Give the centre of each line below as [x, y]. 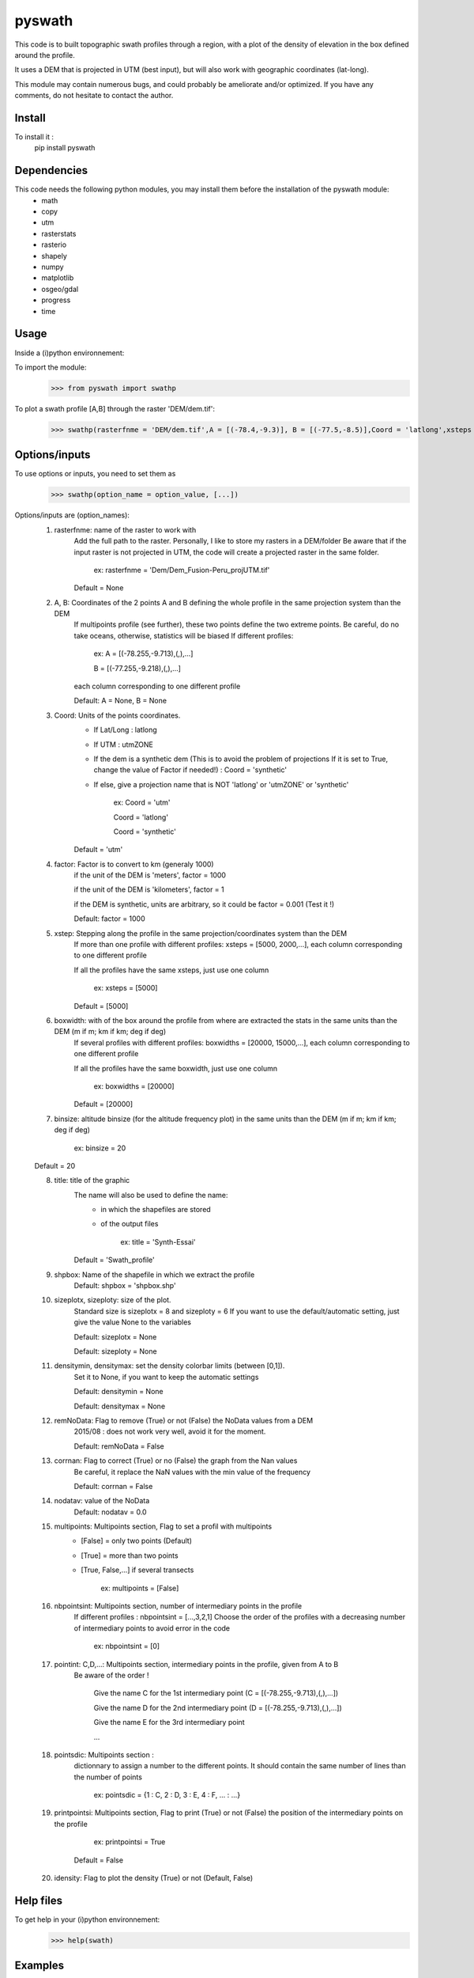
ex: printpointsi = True [130, 1842]
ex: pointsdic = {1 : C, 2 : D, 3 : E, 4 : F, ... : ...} [167, 1795]
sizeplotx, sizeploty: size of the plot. [113, 1300]
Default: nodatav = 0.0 [110, 1512]
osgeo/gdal [60, 289]
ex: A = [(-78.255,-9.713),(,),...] [143, 654]
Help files [39, 1900]
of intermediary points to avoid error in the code [152, 1628]
